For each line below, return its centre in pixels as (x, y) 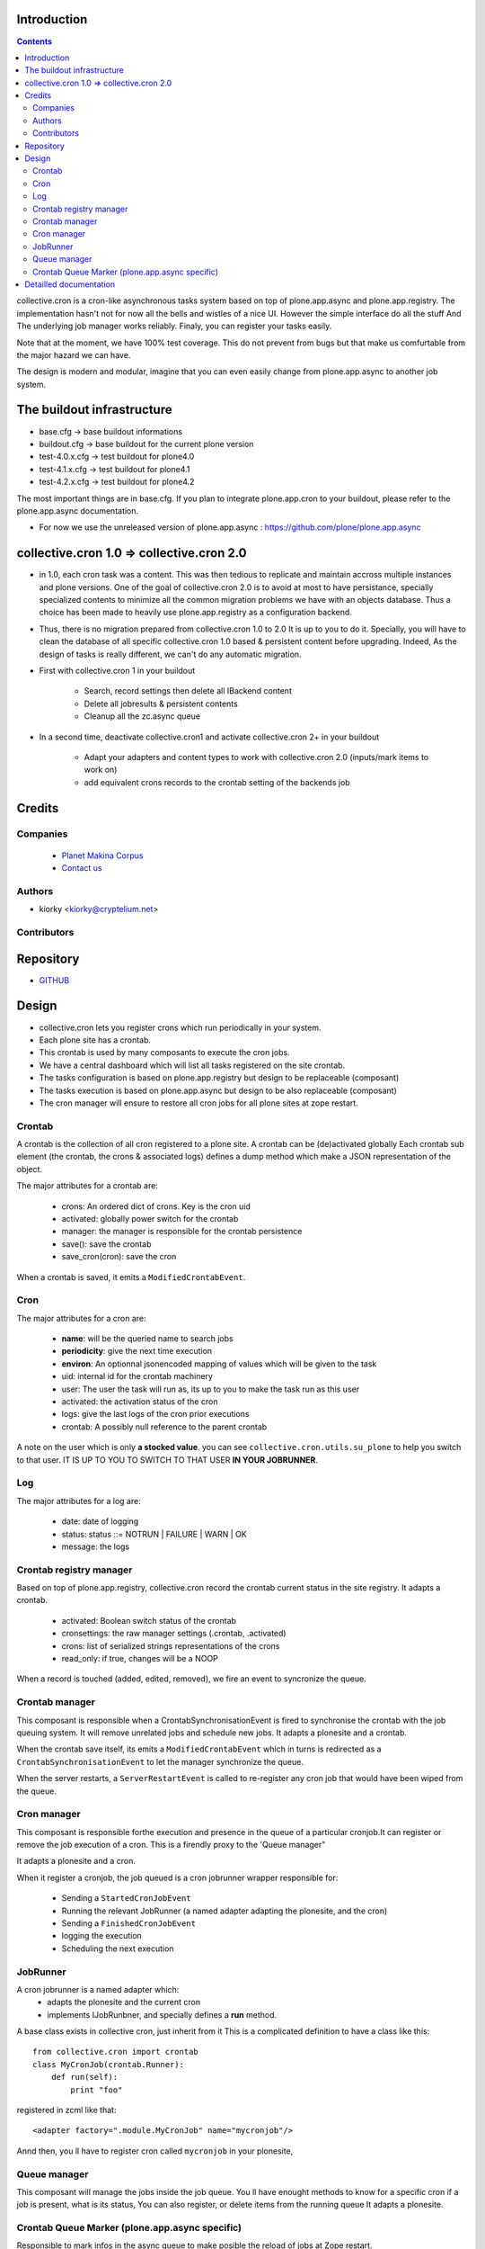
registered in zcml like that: (66, 2110)
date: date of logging (100, 1521)
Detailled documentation (70, 284)
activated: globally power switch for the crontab (150, 1219)
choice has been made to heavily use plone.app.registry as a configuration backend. (195, 613)
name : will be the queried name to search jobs (147, 1339)
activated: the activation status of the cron (140, 1402)
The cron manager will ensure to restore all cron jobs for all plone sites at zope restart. (198, 1103)
